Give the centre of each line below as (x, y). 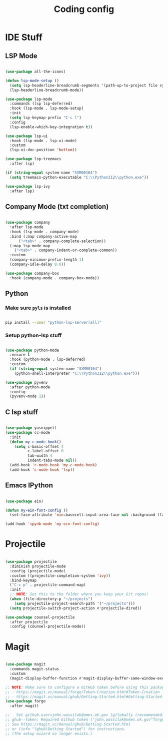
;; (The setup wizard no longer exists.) (49, 733)
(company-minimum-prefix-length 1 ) (47, 260)
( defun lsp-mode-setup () (32, 81)
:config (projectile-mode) (38, 571)
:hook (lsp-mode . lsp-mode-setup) (47, 109)
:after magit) (24, 706)
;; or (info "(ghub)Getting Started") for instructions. (66, 729)
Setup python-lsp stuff (33, 335)
